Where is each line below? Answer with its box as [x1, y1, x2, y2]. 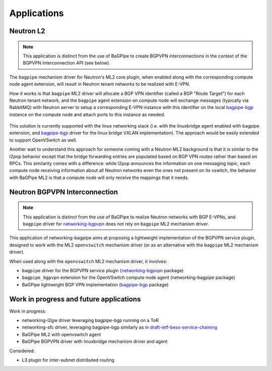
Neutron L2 [9, 27, 45, 35]
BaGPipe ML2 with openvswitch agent [22, 331, 101, 337]
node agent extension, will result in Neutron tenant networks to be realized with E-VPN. [9, 81, 190, 87]
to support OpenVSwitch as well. [9, 137, 78, 143]
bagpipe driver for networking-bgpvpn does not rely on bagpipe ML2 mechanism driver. [23, 221, 209, 227]
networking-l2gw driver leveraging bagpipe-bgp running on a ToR [22, 318, 159, 324]
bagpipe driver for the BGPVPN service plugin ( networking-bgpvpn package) [22, 267, 184, 273]
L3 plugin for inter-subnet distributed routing [22, 357, 115, 363]
